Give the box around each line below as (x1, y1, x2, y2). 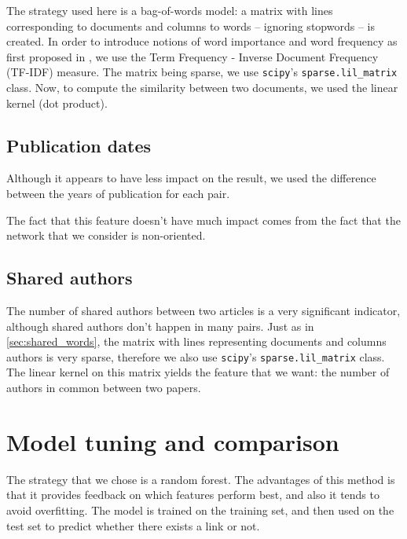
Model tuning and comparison (6, 425, 339, 457)
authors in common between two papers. (6, 379, 201, 396)
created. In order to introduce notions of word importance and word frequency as (6, 33, 398, 49)
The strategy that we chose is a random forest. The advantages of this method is (6, 471, 395, 487)
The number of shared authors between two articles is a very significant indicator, (6, 302, 401, 318)
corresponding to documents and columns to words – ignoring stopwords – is (6, 17, 375, 34)
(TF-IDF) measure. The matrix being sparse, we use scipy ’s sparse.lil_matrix (6, 64, 398, 80)
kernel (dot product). (6, 94, 108, 111)
